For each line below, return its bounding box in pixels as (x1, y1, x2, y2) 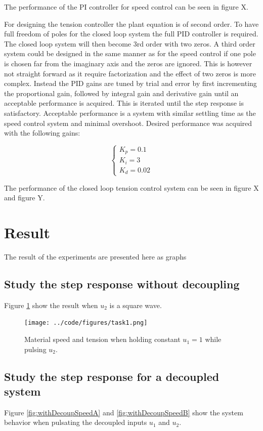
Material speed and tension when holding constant (24, 334, 181, 344)
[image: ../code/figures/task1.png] (24, 319, 148, 327)
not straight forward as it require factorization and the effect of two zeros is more (4, 68, 256, 78)
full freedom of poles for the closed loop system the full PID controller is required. (4, 28, 258, 39)
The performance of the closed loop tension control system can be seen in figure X (4, 182, 259, 193)
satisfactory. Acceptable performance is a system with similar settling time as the (4, 107, 256, 118)
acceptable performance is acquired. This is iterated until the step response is (4, 98, 244, 108)
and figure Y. (4, 192, 45, 203)
